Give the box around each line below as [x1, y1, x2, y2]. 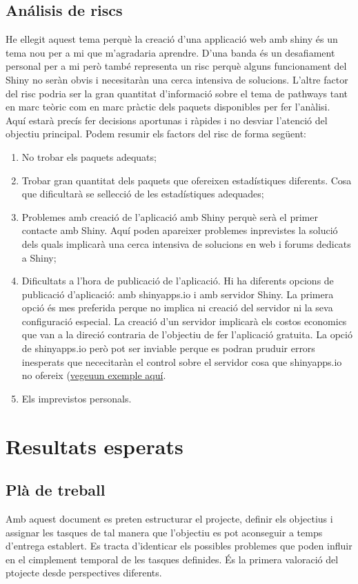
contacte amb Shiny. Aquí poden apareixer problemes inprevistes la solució [21, 223, 338, 237]
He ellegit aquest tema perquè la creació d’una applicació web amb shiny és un [6, 32, 338, 46]
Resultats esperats [6, 431, 183, 460]
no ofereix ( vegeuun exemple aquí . [21, 368, 166, 382]
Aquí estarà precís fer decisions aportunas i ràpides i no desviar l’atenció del [6, 113, 328, 127]
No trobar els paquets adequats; [21, 149, 157, 164]
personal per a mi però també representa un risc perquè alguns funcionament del [6, 59, 347, 73]
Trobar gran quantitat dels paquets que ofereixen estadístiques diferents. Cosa [21, 173, 352, 187]
